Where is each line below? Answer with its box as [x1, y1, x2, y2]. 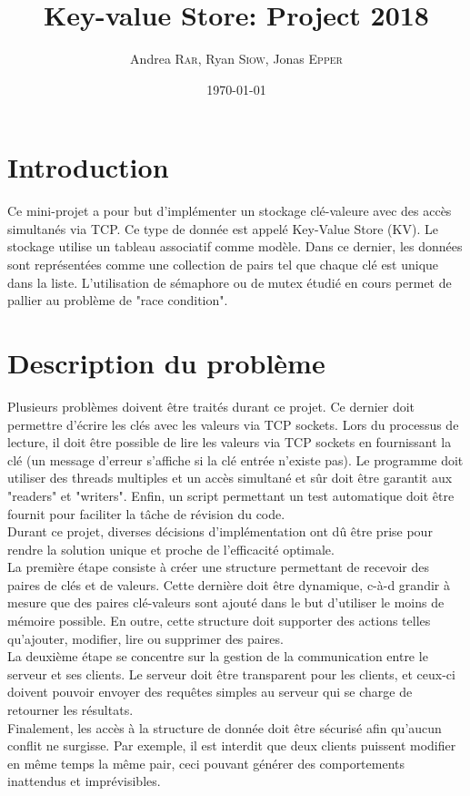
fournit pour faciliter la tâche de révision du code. [7, 504, 285, 523]
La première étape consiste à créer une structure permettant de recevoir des [7, 557, 429, 577]
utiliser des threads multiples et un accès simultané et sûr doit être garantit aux [7, 468, 453, 487]
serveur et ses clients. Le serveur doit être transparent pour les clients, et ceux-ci [7, 664, 455, 683]
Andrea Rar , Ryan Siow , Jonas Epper [130, 49, 343, 68]
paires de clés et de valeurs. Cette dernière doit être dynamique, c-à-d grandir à [7, 575, 450, 594]
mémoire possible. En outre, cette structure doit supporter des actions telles [7, 611, 431, 630]
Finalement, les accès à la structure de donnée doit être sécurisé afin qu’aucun [7, 718, 442, 737]
